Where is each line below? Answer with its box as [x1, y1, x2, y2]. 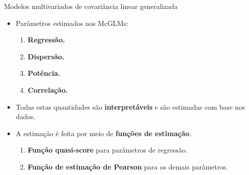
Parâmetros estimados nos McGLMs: [15, 17, 129, 28]
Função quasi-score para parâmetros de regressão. [27, 145, 188, 155]
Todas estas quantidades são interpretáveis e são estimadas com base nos [15, 101, 246, 112]
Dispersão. [27, 51, 64, 61]
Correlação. [27, 84, 68, 95]
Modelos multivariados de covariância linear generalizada [4, 1, 178, 11]
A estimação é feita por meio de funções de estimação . [15, 128, 192, 138]
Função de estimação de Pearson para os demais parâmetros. [27, 161, 228, 172]
